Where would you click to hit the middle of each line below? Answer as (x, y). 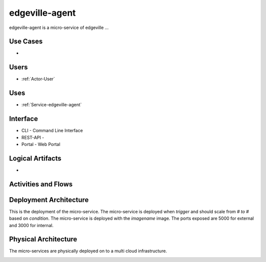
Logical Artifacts (35, 158)
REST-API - (33, 137)
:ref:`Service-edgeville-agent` (52, 105)
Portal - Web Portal (41, 144)
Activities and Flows (41, 184)
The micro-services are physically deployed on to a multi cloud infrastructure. (88, 251)
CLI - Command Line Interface (52, 131)
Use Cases (26, 42)
